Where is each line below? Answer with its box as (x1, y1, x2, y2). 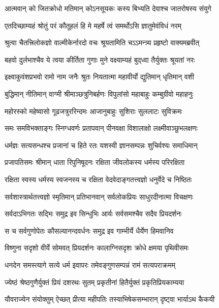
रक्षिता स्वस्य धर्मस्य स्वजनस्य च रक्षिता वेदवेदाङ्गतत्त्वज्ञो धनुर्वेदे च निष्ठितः (5, 174, 192, 184)
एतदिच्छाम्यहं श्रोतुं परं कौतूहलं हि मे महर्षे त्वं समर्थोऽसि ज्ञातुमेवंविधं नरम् (5, 20, 182, 31)
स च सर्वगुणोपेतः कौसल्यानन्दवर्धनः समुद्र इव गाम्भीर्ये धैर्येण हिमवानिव (5, 225, 174, 236)
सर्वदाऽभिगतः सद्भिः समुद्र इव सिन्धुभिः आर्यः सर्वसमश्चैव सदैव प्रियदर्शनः (5, 208, 182, 219)
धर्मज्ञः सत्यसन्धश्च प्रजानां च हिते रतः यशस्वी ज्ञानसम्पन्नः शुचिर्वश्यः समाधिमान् (5, 139, 198, 150)
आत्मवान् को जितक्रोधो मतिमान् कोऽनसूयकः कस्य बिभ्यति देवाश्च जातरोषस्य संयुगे (5, 3, 211, 13)
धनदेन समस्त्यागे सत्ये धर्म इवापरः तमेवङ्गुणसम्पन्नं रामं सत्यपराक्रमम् (5, 259, 176, 270)
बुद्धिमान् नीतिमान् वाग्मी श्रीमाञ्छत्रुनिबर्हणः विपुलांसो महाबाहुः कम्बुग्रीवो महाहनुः (5, 88, 194, 99)
